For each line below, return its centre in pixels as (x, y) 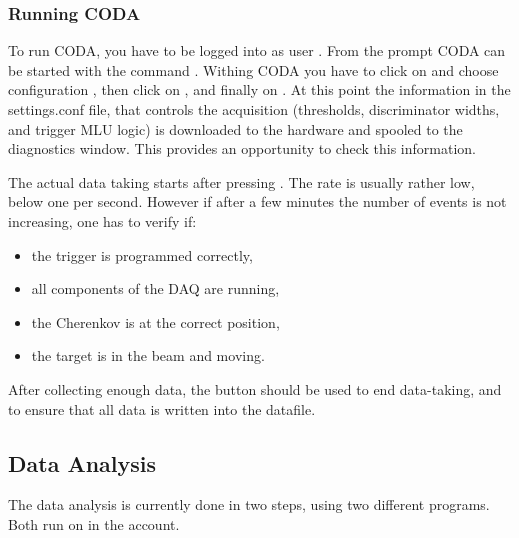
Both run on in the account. (94, 523)
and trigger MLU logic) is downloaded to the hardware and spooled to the (235, 128)
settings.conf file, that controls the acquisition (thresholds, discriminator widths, (254, 109)
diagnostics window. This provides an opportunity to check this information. (242, 148)
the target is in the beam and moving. (148, 355)
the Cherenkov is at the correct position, (155, 321)
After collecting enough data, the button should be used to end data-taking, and (255, 388)
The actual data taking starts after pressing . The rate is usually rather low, (241, 181)
